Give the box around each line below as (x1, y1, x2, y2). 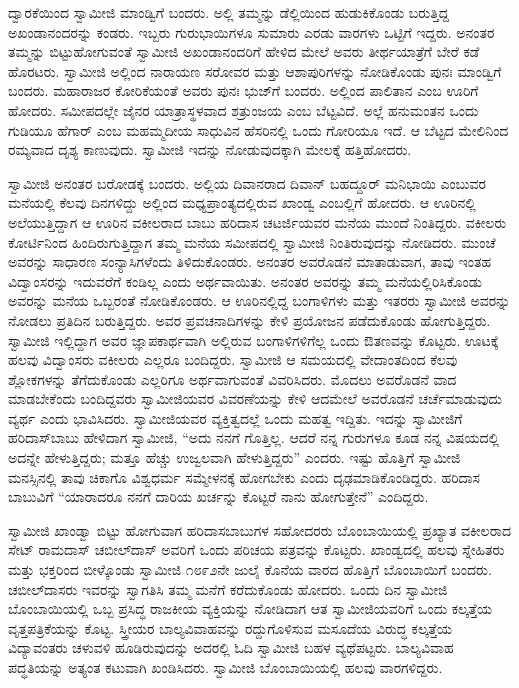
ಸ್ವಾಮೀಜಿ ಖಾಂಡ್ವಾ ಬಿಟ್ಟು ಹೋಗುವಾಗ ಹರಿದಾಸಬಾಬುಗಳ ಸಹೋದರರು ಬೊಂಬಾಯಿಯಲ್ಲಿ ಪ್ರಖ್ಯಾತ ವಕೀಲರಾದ (8, 519, 512, 540)
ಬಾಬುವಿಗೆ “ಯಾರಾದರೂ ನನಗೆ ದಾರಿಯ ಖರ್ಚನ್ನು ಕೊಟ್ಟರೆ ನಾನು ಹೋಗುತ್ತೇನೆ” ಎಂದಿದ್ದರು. (8, 486, 429, 507)
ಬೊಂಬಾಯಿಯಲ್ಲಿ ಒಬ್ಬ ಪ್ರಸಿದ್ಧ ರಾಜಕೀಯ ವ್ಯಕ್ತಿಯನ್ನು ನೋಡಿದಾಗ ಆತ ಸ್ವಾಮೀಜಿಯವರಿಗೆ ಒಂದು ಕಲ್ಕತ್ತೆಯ (8, 598, 493, 619)
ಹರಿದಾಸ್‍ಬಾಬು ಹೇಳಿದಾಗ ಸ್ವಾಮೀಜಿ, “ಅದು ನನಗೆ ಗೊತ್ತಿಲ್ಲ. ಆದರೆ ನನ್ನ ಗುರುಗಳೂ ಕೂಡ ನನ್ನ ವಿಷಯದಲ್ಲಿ (8, 427, 500, 448)
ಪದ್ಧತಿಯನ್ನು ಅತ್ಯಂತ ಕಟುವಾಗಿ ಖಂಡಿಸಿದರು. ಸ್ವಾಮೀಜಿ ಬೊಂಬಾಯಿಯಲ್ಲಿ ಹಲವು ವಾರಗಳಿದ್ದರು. (8, 657, 443, 677)
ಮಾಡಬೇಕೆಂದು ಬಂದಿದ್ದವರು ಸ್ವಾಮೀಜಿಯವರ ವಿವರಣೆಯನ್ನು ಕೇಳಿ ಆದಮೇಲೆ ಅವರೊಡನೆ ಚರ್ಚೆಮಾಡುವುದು (8, 388, 502, 409)
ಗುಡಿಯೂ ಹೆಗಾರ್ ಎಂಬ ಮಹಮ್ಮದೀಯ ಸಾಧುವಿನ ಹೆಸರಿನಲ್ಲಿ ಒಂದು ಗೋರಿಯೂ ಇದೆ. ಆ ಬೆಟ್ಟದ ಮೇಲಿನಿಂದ (8, 119, 509, 140)
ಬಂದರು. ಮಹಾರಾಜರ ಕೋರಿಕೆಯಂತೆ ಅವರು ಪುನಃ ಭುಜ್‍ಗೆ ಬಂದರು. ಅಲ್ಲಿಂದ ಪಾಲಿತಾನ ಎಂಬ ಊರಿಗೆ (8, 80, 479, 101)
